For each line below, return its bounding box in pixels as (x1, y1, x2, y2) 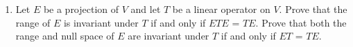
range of (15, 15, 51, 29)
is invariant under (63, 15, 139, 29)
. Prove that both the (255, 15, 347, 29)
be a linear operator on (172, 2, 270, 16)
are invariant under (128, 29, 209, 43)
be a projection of (43, 2, 119, 16)
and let (130, 2, 161, 16)
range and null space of (15, 29, 114, 43)
